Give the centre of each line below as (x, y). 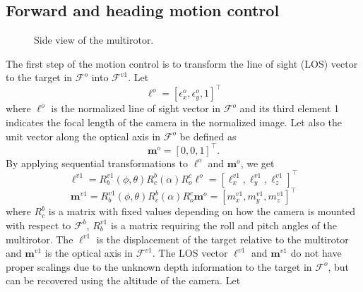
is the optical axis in (89, 253)
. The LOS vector (190, 253)
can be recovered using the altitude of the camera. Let (123, 280)
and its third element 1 (290, 108)
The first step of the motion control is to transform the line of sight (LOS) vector (182, 63)
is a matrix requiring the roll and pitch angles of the (224, 225)
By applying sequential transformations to (97, 163)
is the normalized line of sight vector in (136, 108)
